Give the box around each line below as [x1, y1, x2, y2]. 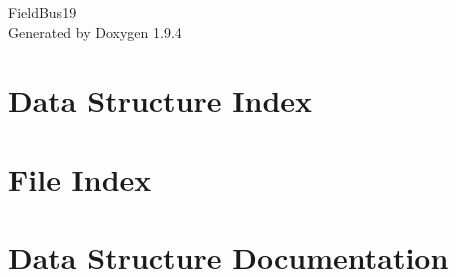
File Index [8, 158, 152, 199]
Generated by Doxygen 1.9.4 [8, 21, 182, 42]
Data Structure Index [8, 80, 313, 121]
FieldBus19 [8, 2, 77, 22]
